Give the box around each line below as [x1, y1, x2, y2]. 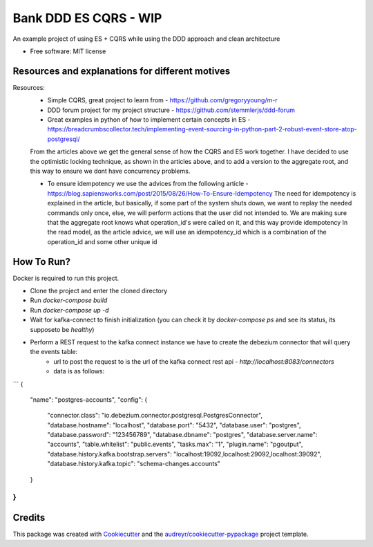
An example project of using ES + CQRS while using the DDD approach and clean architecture [12, 35, 280, 43]
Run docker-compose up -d [30, 306, 109, 314]
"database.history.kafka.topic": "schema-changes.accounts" [47, 460, 221, 468]
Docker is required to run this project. [12, 274, 119, 282]
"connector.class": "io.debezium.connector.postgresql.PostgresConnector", [47, 411, 262, 420]
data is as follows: [53, 367, 105, 376]
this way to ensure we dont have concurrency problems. [30, 167, 191, 175]
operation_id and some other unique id [47, 237, 157, 245]
